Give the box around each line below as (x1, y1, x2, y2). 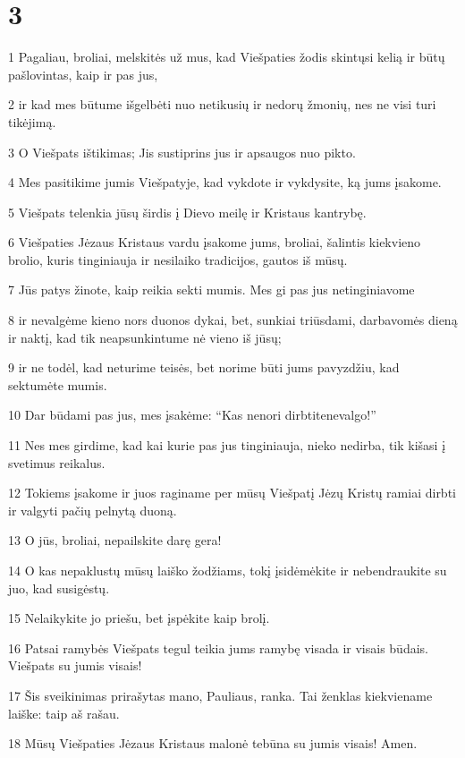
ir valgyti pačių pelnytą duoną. (8, 500, 177, 519)
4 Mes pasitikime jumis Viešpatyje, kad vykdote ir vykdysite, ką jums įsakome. (8, 173, 442, 192)
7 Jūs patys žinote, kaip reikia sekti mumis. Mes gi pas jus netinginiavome (8, 280, 415, 299)
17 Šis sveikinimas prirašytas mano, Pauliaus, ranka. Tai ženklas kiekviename (8, 686, 433, 704)
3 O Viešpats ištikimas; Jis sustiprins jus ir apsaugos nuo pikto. (8, 142, 356, 161)
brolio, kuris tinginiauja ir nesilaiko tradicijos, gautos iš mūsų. (8, 250, 348, 268)
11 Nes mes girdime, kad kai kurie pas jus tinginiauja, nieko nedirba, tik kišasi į (8, 436, 446, 455)
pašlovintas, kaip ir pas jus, (8, 64, 158, 83)
